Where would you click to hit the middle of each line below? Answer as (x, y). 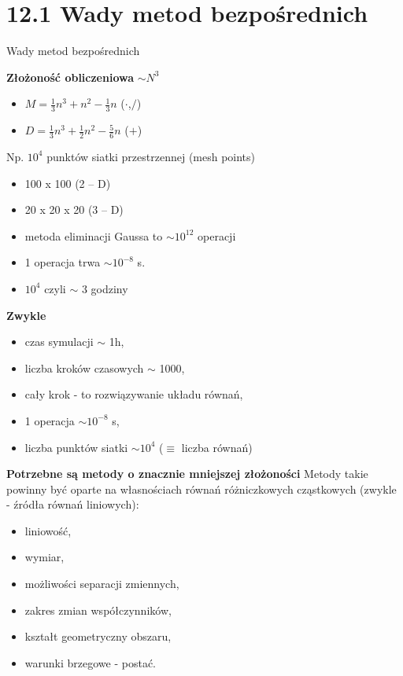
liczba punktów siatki (76, 447)
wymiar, (44, 557)
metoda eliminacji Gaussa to (94, 235)
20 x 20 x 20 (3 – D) (74, 209)
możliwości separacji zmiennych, (102, 584)
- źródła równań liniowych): (73, 504)
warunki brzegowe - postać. (90, 662)
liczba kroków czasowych (84, 367)
